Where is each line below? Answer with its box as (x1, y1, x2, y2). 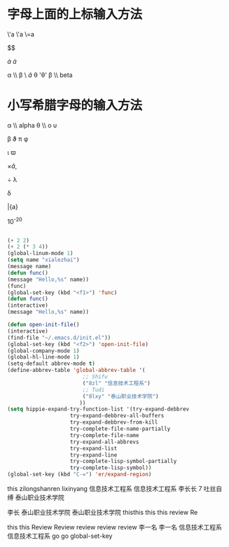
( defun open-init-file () (7, 321, 80, 328)
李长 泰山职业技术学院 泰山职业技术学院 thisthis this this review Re (7, 508, 198, 517)
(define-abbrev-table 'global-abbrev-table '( (7, 367, 146, 374)
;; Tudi (82, 386, 105, 393)
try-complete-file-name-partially (69, 425, 171, 433)
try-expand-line (69, 451, 118, 459)
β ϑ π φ (7, 134, 29, 143)
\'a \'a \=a (7, 29, 35, 39)
